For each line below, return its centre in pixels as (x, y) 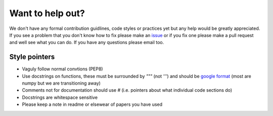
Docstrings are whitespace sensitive (60, 97)
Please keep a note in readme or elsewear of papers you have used (92, 104)
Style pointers (32, 57)
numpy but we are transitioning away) (61, 83)
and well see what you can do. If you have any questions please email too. (87, 43)
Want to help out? (47, 13)
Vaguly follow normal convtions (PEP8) (62, 69)
